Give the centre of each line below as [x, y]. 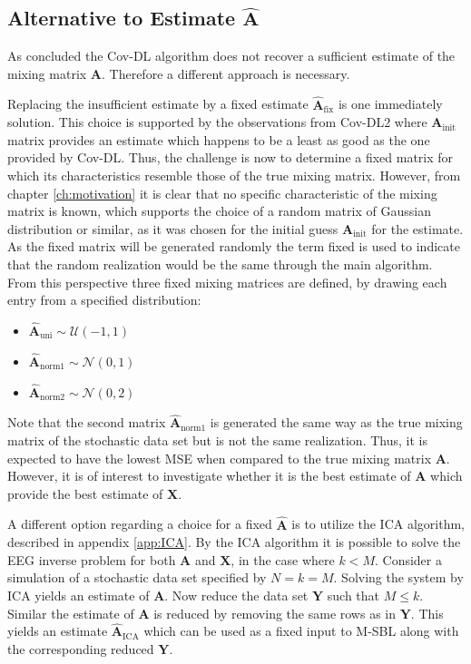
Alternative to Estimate [122, 18]
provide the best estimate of [85, 493]
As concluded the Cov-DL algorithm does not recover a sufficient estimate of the [231, 56]
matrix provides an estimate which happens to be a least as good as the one [219, 139]
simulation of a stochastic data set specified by [137, 577]
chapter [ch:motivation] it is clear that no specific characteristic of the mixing [222, 193]
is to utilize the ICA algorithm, [378, 524]
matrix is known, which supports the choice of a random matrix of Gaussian [219, 211]
